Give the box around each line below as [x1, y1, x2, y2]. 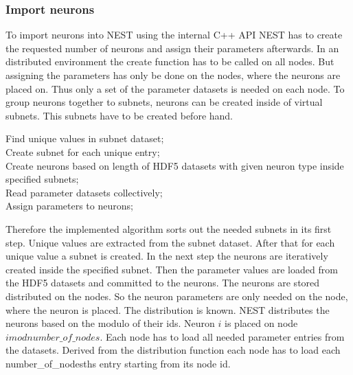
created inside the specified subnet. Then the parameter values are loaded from [5, 262, 338, 276]
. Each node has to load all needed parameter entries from [100, 329, 345, 343]
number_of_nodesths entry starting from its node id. [5, 356, 231, 370]
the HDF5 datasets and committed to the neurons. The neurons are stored [5, 275, 320, 290]
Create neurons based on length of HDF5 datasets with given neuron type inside [5, 158, 344, 172]
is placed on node [225, 316, 298, 330]
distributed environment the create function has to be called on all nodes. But [5, 54, 334, 69]
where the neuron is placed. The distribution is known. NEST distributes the [5, 302, 330, 317]
